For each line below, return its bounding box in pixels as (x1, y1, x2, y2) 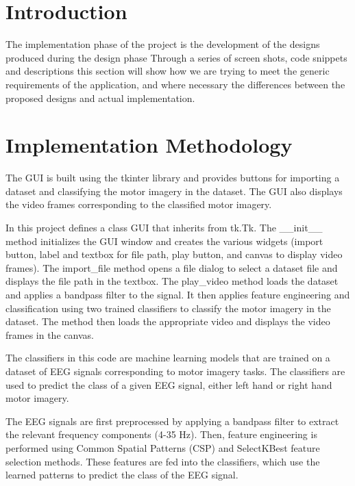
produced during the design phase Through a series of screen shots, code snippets (5, 50, 347, 64)
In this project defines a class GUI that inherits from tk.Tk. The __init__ (5, 220, 323, 234)
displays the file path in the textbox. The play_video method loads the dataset (5, 274, 339, 288)
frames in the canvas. (5, 327, 94, 342)
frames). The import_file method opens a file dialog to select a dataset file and (5, 260, 338, 274)
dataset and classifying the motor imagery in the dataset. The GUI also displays (5, 183, 343, 198)
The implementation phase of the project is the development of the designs (5, 37, 320, 51)
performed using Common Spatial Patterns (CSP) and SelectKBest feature (5, 440, 320, 455)
